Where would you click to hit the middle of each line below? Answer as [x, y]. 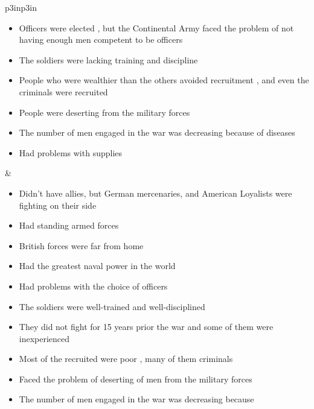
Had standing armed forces [69, 225]
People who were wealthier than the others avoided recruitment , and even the [164, 80]
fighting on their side [58, 205]
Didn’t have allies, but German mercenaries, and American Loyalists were [155, 193]
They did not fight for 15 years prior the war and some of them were [146, 327]
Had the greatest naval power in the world [97, 266]
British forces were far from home [81, 245]
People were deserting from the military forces [104, 112]
